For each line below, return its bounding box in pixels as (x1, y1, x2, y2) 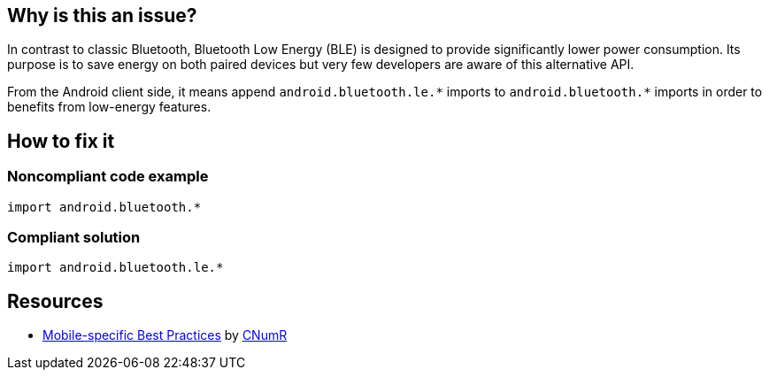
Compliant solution (7, 228, 141, 247)
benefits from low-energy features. (7, 99, 211, 115)
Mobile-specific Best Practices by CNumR (42, 327, 288, 343)
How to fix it (7, 129, 115, 152)
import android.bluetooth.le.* (7, 260, 224, 275)
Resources (7, 289, 104, 312)
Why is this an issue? (7, 4, 197, 27)
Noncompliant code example (7, 167, 209, 186)
